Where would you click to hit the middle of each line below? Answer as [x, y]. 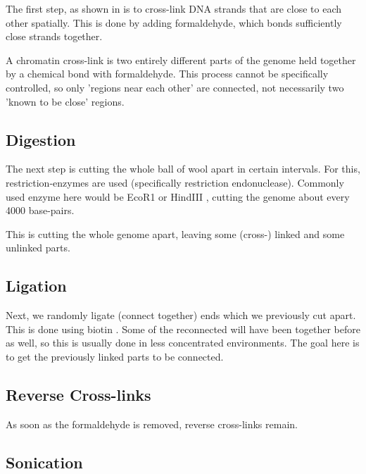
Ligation [36, 286]
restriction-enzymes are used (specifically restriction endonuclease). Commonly [175, 182]
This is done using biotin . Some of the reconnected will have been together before [183, 329]
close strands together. [54, 36]
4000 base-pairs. [40, 210]
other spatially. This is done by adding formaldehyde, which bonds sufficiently [174, 22]
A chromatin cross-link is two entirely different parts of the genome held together [181, 60]
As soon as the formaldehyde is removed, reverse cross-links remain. [152, 424]
